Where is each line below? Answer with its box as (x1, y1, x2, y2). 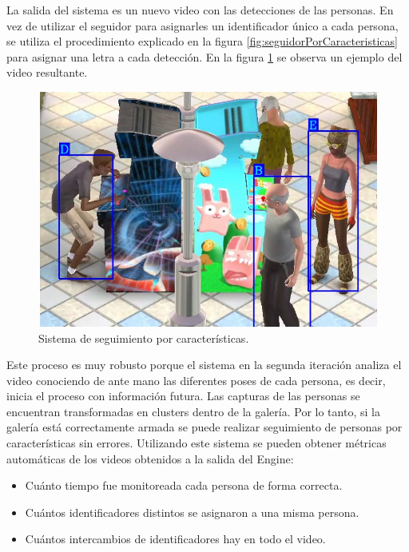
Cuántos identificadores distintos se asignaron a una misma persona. (25, 503, 359, 520)
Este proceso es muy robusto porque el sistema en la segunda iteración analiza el (6, 356, 402, 373)
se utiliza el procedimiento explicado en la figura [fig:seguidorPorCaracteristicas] (6, 33, 398, 50)
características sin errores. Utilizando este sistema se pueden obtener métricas (6, 435, 387, 451)
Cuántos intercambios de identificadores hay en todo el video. (25, 530, 326, 547)
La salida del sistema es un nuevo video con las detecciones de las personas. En (6, 2, 394, 18)
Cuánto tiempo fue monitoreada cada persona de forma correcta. (25, 477, 343, 494)
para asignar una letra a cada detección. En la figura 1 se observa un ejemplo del (6, 48, 403, 65)
